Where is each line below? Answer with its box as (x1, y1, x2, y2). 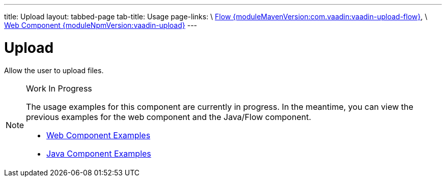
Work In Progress (26, 83, 92, 94)
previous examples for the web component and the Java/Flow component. (26, 111, 312, 122)
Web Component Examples (46, 130, 151, 140)
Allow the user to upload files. (4, 66, 104, 75)
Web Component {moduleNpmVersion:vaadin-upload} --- (4, 21, 198, 29)
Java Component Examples (46, 148, 151, 159)
